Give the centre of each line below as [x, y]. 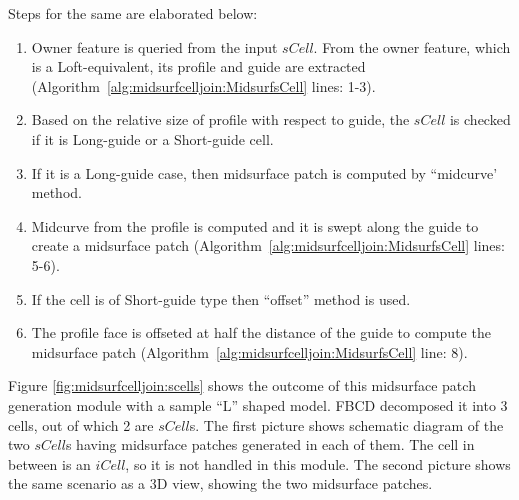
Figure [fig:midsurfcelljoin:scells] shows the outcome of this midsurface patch [242, 385]
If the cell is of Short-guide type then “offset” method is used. [221, 298]
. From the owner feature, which [412, 46]
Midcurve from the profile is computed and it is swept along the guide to [255, 225]
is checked [480, 119]
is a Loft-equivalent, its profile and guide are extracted [198, 66]
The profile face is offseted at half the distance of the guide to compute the [261, 332]
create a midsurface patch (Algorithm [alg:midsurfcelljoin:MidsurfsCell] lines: [268, 245]
